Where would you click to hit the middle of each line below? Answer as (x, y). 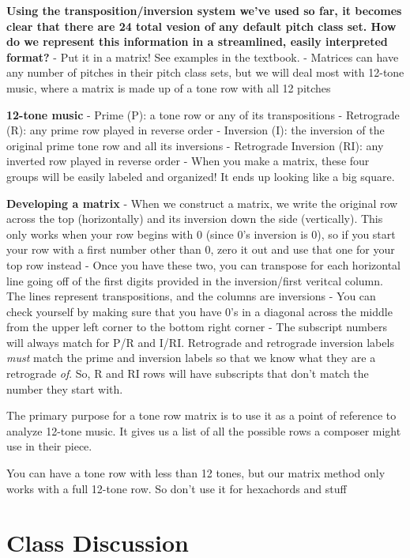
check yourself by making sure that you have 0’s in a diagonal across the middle (199, 311)
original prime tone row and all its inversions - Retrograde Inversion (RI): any (195, 145)
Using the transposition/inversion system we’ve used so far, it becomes (204, 10)
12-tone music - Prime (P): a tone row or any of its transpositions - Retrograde (203, 114)
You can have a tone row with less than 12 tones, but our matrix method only (196, 473)
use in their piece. (49, 446)
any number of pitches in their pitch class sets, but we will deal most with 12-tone (205, 72)
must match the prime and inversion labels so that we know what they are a (191, 358)
